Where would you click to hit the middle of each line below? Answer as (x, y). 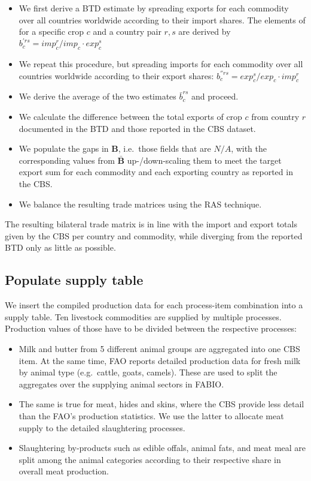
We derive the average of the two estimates (97, 96)
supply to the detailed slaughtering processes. (102, 427)
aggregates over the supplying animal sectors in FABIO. (121, 384)
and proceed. (215, 96)
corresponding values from (67, 160)
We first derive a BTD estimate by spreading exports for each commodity (154, 8)
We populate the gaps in (64, 148)
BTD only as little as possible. (60, 247)
